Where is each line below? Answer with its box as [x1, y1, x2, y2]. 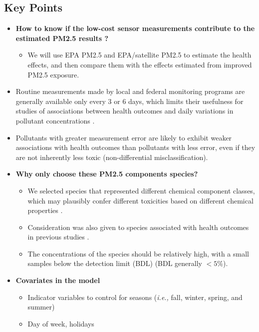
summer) [27, 301, 55, 312]
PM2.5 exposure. [27, 69, 79, 79]
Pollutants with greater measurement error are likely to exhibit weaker [15, 132, 232, 142]
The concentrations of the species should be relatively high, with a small [27, 248, 249, 258]
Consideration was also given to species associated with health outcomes [27, 221, 249, 232]
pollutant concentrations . [15, 115, 95, 125]
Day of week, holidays [27, 318, 94, 328]
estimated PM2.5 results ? [15, 32, 109, 43]
